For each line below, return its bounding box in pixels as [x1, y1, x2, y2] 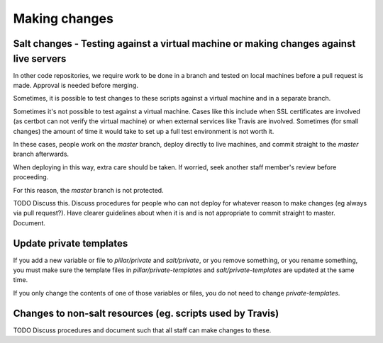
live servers [13, 52, 67, 64]
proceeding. [13, 173, 49, 181]
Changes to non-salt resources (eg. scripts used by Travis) [13, 307, 279, 319]
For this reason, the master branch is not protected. [13, 186, 164, 194]
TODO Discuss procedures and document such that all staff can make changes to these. [13, 326, 272, 334]
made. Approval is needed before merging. [13, 81, 138, 90]
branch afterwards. [13, 150, 70, 159]
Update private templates [13, 237, 128, 249]
